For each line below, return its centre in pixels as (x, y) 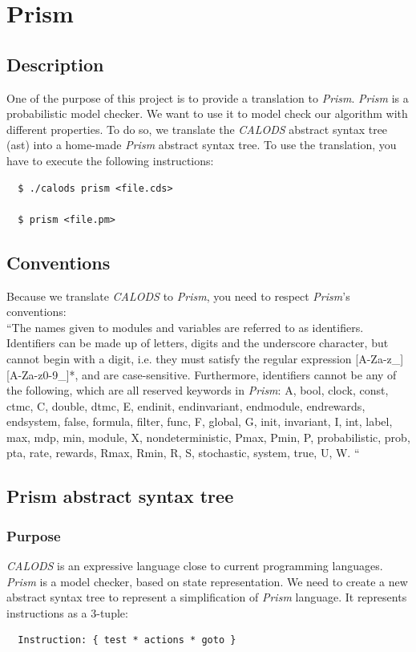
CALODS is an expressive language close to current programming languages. (195, 566)
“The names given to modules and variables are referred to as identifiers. (185, 327)
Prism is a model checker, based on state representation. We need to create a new (207, 581)
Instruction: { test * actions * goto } (127, 640)
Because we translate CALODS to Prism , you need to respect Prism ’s (178, 296)
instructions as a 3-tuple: (67, 612)
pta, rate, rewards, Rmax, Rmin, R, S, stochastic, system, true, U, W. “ (183, 453)
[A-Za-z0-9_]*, (42, 374)
